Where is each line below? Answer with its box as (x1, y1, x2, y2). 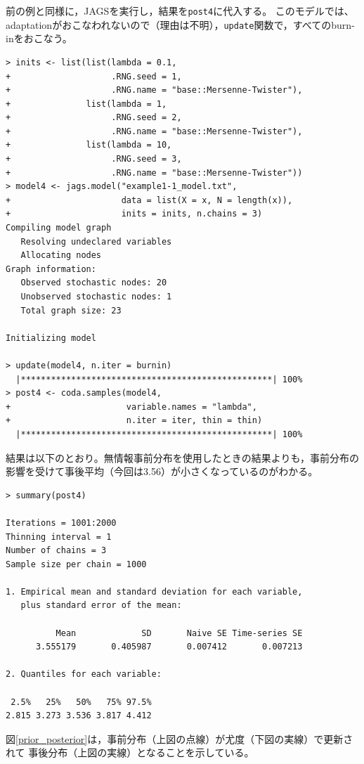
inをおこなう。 (6, 31, 72, 46)
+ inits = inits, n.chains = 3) (6, 209, 263, 219)
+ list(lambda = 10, (6, 140, 172, 150)
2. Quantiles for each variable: (6, 669, 162, 680)
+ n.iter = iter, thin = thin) (6, 415, 263, 426)
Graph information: (6, 264, 96, 274)
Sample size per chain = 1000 (6, 559, 147, 569)
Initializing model (6, 332, 96, 343)
